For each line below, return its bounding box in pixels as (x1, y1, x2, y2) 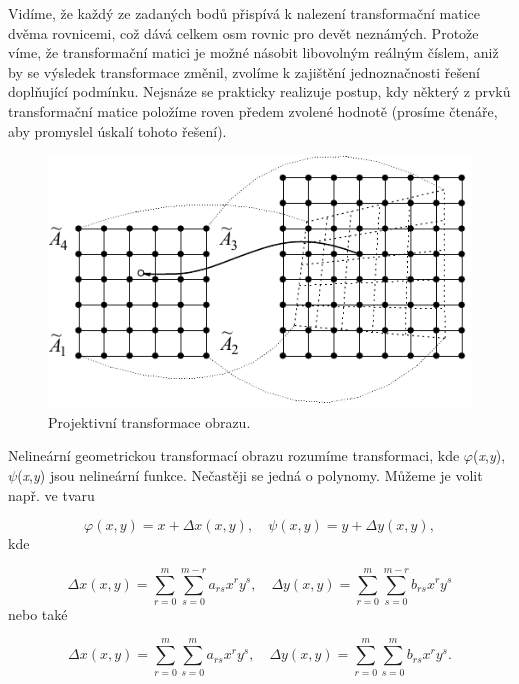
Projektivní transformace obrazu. (48, 411, 251, 432)
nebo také (8, 603, 68, 624)
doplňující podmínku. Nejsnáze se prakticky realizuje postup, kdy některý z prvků (8, 81, 511, 102)
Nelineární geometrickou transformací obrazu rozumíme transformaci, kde (8, 445, 460, 466)
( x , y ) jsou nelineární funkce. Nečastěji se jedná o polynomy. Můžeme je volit (17, 464, 483, 485)
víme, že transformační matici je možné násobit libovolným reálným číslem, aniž (8, 42, 499, 63)
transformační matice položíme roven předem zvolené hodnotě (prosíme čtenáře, (8, 100, 498, 121)
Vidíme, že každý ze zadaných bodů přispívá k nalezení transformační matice (8, 3, 480, 23)
